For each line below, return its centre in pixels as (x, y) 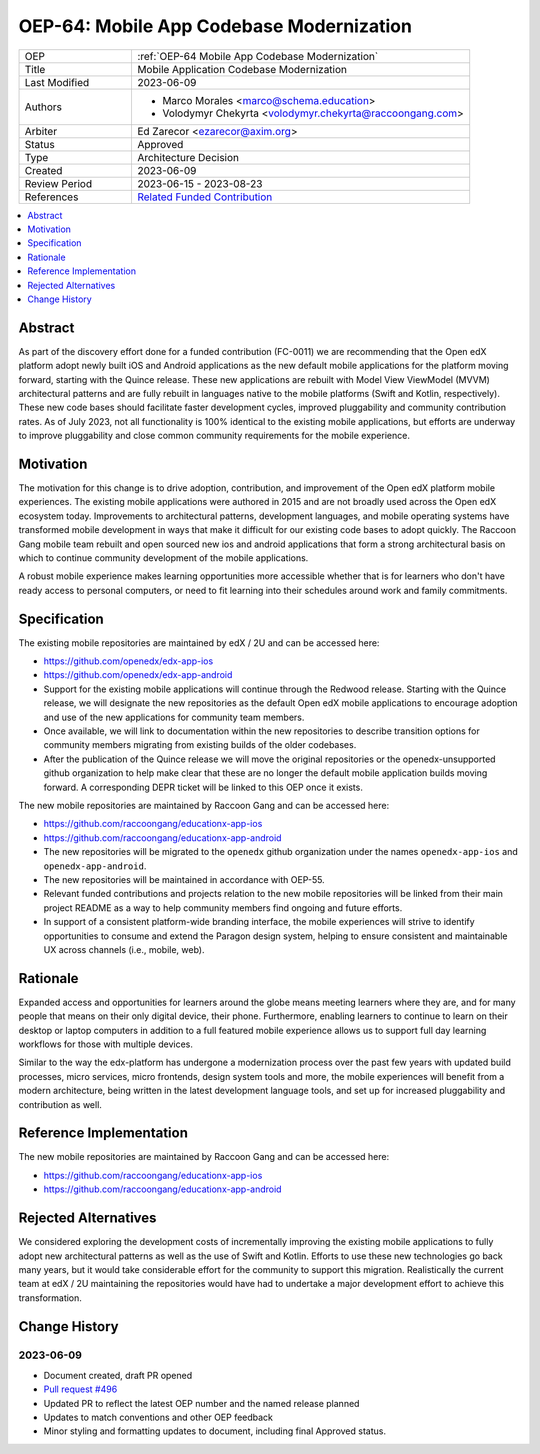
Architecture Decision (188, 157)
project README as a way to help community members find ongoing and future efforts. (223, 907)
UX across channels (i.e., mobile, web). (124, 949)
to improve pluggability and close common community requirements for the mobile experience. (214, 436)
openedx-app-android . (95, 866)
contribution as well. (60, 1104)
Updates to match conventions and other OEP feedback (158, 1417)
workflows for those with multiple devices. (106, 1044)
